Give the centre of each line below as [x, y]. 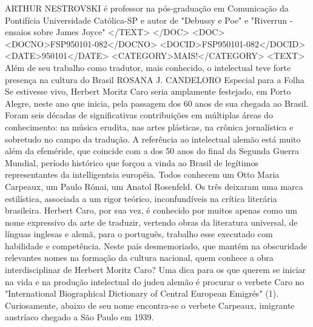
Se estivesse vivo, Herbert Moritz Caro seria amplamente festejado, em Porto [148, 91]
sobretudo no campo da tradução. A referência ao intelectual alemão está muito [153, 139]
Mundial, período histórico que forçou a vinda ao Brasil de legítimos [132, 162]
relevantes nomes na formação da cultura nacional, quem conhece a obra [139, 258]
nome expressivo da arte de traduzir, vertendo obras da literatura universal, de [151, 222]
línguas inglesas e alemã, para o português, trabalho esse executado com [139, 234]
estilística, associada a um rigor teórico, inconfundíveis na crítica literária [141, 198]
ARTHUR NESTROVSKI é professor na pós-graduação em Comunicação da [147, 8]
